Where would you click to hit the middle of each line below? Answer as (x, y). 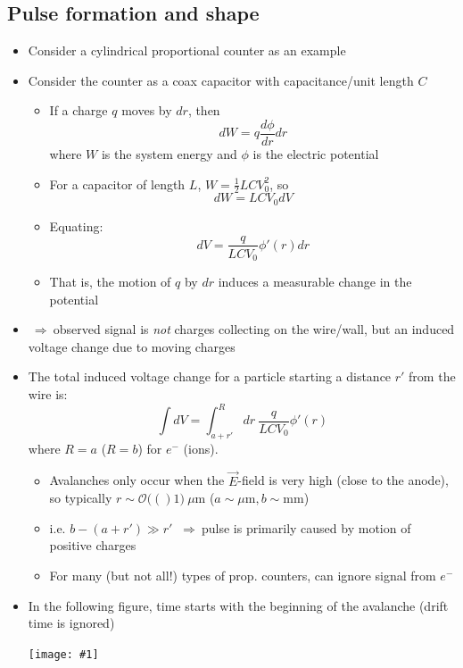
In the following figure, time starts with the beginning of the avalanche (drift (238, 605)
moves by (147, 110)
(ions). (201, 448)
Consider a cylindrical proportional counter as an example (187, 50)
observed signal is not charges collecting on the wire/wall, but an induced (254, 329)
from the (432, 376)
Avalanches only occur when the (137, 480)
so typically (81, 498)
